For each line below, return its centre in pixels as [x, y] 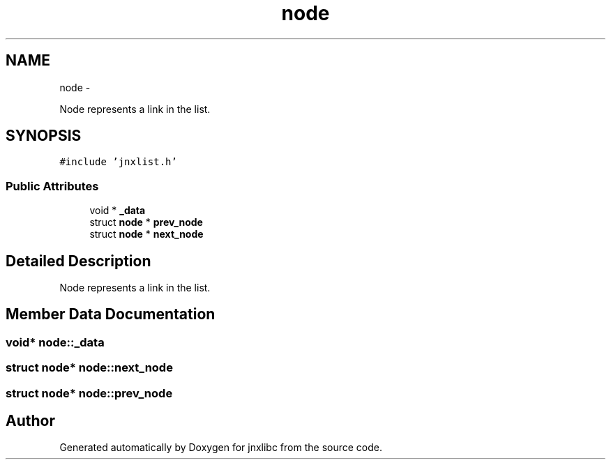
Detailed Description [78, 261]
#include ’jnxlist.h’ [118, 162]
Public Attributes [52, 186]
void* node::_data [55, 342]
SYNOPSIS [44, 136]
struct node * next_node [146, 234]
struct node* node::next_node [89, 368]
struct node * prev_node [146, 222]
